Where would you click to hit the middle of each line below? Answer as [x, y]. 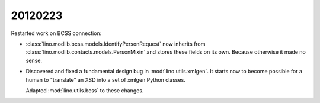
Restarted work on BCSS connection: [56, 33]
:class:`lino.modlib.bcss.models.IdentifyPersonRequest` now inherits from [116, 44]
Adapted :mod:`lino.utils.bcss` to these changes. [85, 90]
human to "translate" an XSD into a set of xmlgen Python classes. [106, 79]
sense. [34, 60]
